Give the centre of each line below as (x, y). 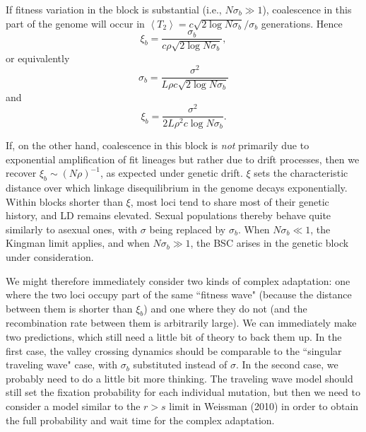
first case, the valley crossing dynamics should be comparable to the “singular (174, 350)
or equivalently (38, 58)
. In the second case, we (287, 364)
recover (21, 173)
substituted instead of (180, 364)
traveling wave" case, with (62, 364)
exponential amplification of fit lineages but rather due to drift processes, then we (183, 159)
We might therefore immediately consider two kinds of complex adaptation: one (178, 280)
